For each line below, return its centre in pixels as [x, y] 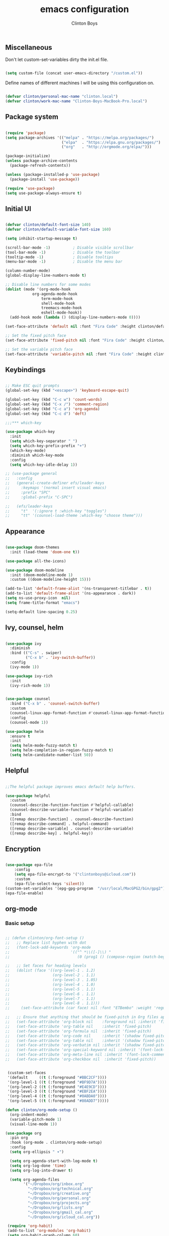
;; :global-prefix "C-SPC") [39, 497]
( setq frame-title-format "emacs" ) [43, 603]
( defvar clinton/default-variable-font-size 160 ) [58, 230]
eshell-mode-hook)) [61, 313]
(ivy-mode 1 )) [24, 667]
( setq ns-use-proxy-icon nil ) [38, 598]
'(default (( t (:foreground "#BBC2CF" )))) [57, 1077]
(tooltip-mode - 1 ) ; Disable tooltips [59, 257]
